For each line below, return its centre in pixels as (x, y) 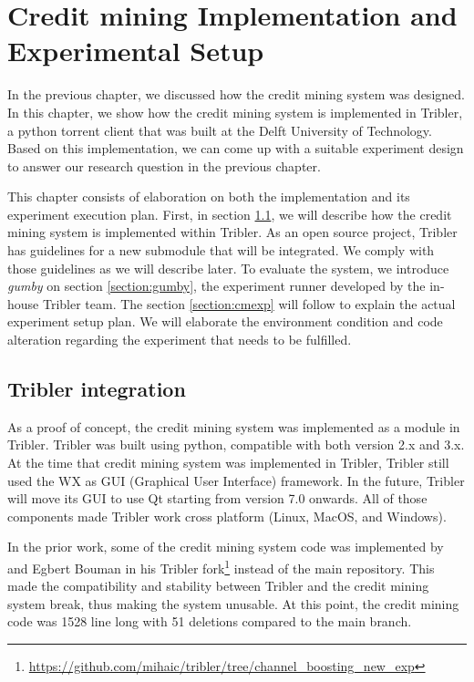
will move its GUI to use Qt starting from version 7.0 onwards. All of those (217, 498)
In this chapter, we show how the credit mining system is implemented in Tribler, (235, 112)
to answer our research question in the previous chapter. (164, 165)
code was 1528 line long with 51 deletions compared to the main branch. (210, 621)
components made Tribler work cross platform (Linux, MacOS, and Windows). (227, 516)
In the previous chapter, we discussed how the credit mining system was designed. (236, 94)
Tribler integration (97, 389)
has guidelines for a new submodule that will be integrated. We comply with (221, 250)
